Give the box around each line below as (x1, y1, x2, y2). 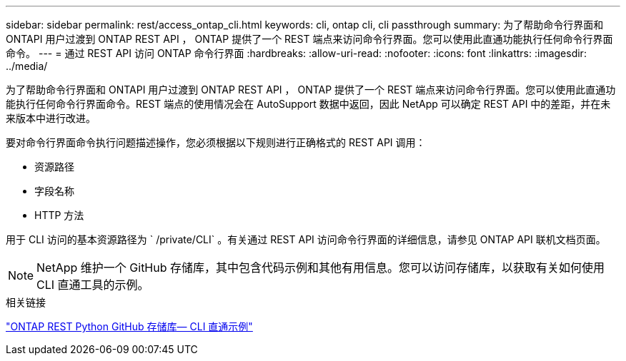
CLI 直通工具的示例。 (36, 278, 149, 292)
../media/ (6, 60, 48, 72)
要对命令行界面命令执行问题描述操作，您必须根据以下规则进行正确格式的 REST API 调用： (6, 136, 426, 148)
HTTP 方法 (34, 209, 84, 221)
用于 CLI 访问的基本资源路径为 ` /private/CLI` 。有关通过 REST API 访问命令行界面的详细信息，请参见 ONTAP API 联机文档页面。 (6, 233, 606, 245)
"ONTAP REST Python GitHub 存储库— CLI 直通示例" (6, 320, 253, 332)
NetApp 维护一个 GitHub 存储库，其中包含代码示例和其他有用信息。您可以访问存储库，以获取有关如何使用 (36, 260, 605, 275)
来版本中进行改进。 (6, 112, 96, 124)
